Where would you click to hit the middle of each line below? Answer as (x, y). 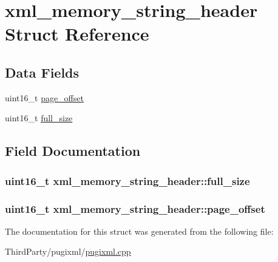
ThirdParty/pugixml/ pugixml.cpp (68, 251)
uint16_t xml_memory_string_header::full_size (127, 180)
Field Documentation (73, 151)
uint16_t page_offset (44, 97)
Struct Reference (77, 34)
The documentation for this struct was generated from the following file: (139, 231)
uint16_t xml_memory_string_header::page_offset (135, 208)
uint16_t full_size (39, 118)
